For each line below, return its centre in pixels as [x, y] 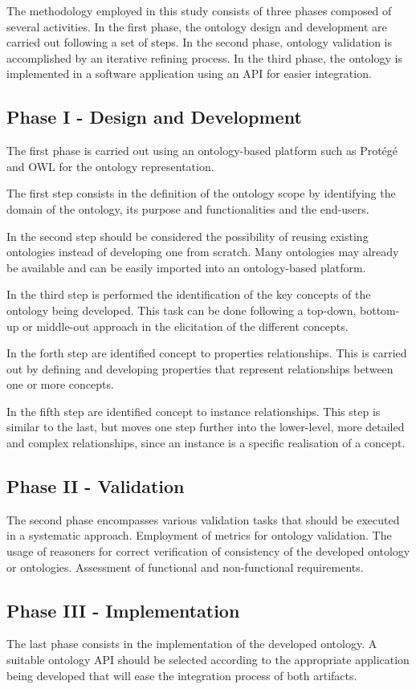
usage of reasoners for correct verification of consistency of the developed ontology [208, 551]
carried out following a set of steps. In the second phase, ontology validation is [200, 42]
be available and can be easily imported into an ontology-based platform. [186, 267]
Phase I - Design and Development [154, 117]
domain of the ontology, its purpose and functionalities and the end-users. [188, 208]
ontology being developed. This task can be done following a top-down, [181, 310]
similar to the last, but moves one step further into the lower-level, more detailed [206, 427]
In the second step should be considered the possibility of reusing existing [188, 236]
